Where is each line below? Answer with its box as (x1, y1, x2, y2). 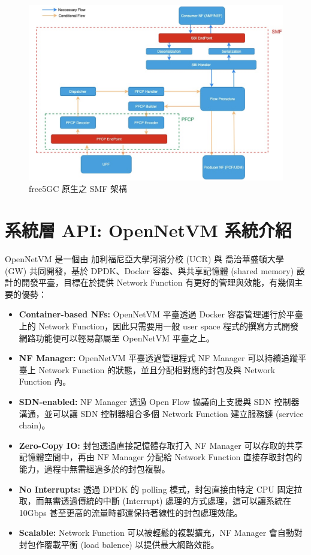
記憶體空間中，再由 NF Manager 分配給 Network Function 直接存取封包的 (19, 451, 302, 463)
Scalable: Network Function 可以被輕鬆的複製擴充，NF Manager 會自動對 (19, 526, 303, 539)
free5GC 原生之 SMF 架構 (29, 182, 128, 195)
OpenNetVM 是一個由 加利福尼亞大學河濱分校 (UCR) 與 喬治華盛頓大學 (5, 253, 284, 265)
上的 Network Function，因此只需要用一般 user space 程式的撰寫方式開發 (19, 320, 299, 332)
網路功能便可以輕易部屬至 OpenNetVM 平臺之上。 (19, 331, 215, 344)
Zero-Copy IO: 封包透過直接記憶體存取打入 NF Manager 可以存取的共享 (19, 439, 303, 451)
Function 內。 (19, 375, 71, 388)
